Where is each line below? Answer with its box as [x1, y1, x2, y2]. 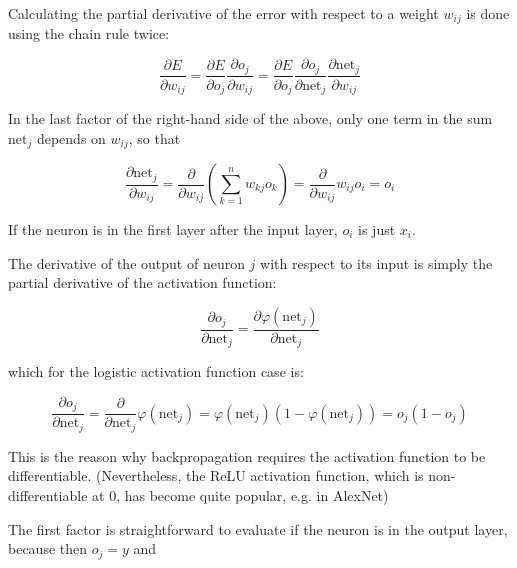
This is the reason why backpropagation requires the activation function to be [8, 445, 486, 466]
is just [358, 219, 396, 240]
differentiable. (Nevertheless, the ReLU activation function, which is [8, 465, 424, 486]
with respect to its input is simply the [260, 252, 493, 273]
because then [8, 538, 88, 559]
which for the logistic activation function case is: [8, 361, 304, 382]
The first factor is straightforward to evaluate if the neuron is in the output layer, [8, 518, 508, 539]
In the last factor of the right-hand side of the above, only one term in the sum [8, 107, 493, 128]
